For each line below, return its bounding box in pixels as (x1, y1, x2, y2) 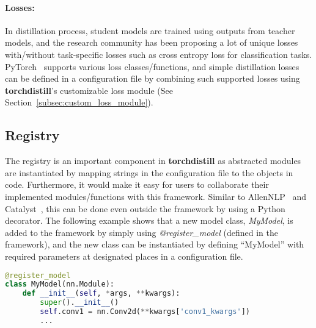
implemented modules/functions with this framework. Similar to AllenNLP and (5, 190, 307, 202)
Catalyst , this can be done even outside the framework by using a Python (5, 202, 285, 215)
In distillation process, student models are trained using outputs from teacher (5, 24, 295, 37)
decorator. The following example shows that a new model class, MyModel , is (5, 214, 293, 227)
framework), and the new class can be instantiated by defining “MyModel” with (5, 238, 304, 251)
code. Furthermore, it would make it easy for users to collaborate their (5, 178, 269, 191)
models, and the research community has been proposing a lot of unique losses (5, 36, 298, 49)
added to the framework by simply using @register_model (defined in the (5, 226, 278, 238)
